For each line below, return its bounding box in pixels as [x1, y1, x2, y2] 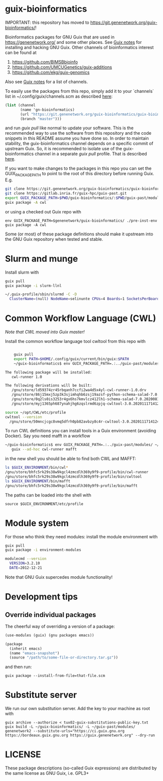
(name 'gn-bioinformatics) [20, 107, 75, 112]
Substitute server [5, 690, 77, 701]
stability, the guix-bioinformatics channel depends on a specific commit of [5, 141, 154, 146]
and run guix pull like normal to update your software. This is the [5, 125, 134, 131]
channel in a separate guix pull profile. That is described [34, 151, 147, 157]
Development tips [5, 591, 78, 603]
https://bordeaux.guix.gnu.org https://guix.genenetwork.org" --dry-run [5, 733, 155, 738]
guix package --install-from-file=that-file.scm [5, 674, 105, 678]
